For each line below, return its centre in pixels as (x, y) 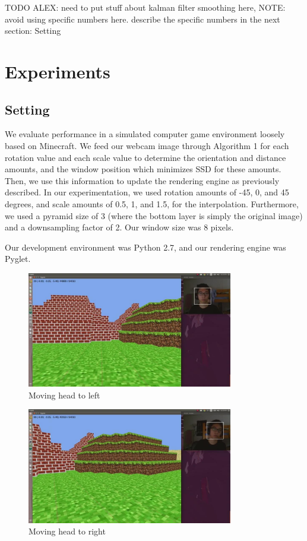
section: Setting (33, 31)
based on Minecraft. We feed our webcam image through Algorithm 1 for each (147, 145)
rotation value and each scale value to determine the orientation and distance (145, 157)
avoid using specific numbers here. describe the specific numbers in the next (143, 19)
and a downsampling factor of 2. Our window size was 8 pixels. (119, 227)
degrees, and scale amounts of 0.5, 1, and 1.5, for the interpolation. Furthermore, (152, 203)
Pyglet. (18, 259)
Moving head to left (64, 395)
